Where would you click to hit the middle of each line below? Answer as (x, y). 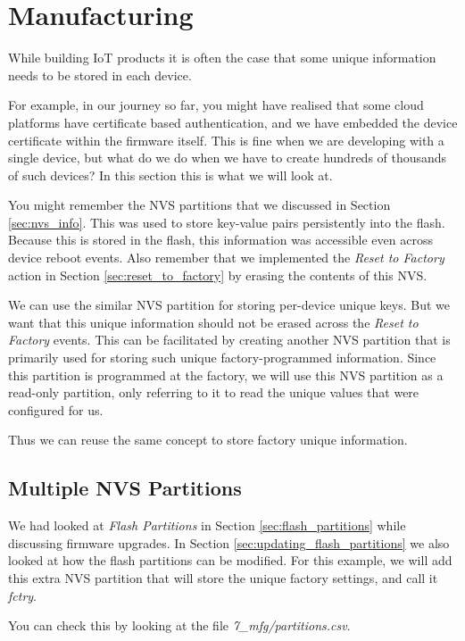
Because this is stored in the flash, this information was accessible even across (220, 240)
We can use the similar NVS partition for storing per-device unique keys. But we (229, 305)
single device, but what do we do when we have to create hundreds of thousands (228, 158)
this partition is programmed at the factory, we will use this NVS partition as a (226, 375)
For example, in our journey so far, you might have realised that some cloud (216, 105)
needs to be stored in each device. (100, 75)
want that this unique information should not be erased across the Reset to (213, 322)
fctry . (23, 595)
